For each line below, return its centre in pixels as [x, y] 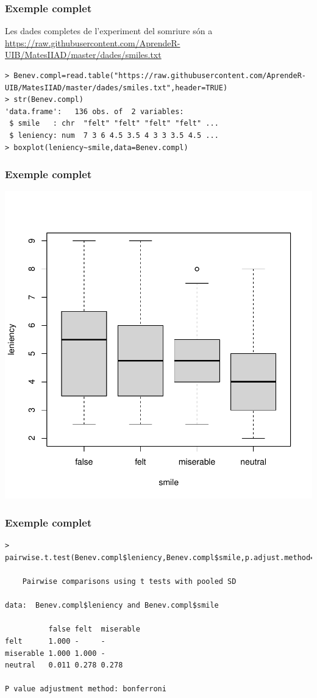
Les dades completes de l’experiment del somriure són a [109, 31]
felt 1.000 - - [55, 641]
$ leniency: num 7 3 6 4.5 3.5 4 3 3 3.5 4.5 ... [114, 135]
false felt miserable [94, 629]
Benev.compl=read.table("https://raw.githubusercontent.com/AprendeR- [160, 76]
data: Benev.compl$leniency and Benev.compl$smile [112, 606]
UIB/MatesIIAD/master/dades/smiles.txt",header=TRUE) [116, 88]
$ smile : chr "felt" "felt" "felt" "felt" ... [114, 124]
